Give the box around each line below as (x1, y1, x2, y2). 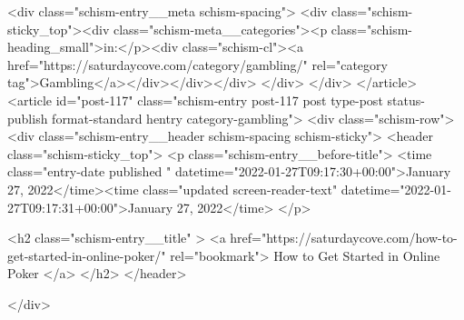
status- (387, 90, 425, 109)
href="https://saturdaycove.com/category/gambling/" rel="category (7, 55, 388, 74)
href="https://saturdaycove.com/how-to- (230, 228, 458, 247)
